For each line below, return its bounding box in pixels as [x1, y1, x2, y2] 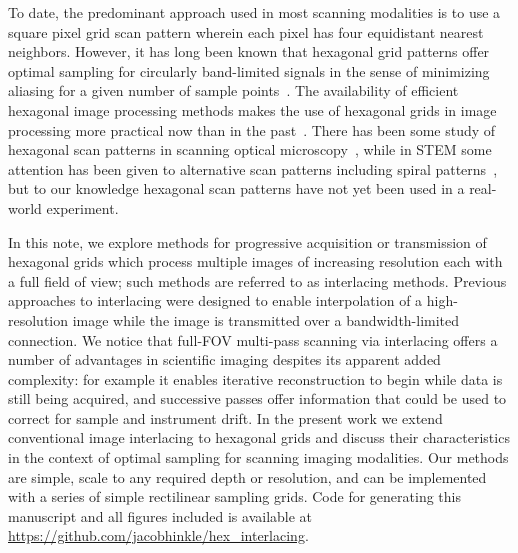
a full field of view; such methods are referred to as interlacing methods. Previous [8, 270, 507, 291]
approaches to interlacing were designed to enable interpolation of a [8, 290, 423, 311]
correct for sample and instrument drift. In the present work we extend [8, 407, 443, 428]
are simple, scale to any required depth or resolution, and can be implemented [8, 466, 487, 487]
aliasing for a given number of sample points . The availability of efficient [8, 80, 459, 101]
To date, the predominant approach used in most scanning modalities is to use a [8, 2, 501, 22]
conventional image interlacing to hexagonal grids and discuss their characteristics [8, 427, 510, 448]
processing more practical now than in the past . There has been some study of [8, 119, 496, 140]
